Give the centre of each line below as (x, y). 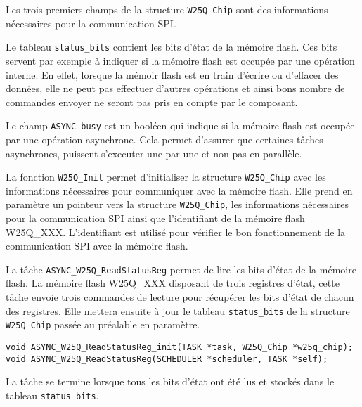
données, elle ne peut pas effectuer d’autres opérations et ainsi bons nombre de (175, 88)
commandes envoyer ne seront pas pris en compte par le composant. (152, 102)
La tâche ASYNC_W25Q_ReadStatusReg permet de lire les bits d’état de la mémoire (181, 269)
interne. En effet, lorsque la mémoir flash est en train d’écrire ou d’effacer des (172, 74)
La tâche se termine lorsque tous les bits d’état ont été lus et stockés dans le (170, 381)
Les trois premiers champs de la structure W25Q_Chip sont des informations (167, 9)
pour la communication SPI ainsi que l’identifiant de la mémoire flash (155, 218)
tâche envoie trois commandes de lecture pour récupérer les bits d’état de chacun (180, 297)
